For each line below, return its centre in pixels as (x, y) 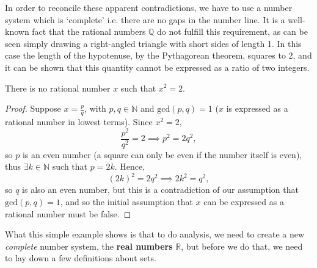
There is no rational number (58, 88)
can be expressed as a (244, 201)
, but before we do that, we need (242, 246)
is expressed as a (257, 108)
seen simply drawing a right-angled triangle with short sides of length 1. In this (153, 43)
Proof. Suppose (33, 108)
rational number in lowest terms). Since (79, 121)
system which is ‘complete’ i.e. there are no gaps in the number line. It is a (145, 19)
